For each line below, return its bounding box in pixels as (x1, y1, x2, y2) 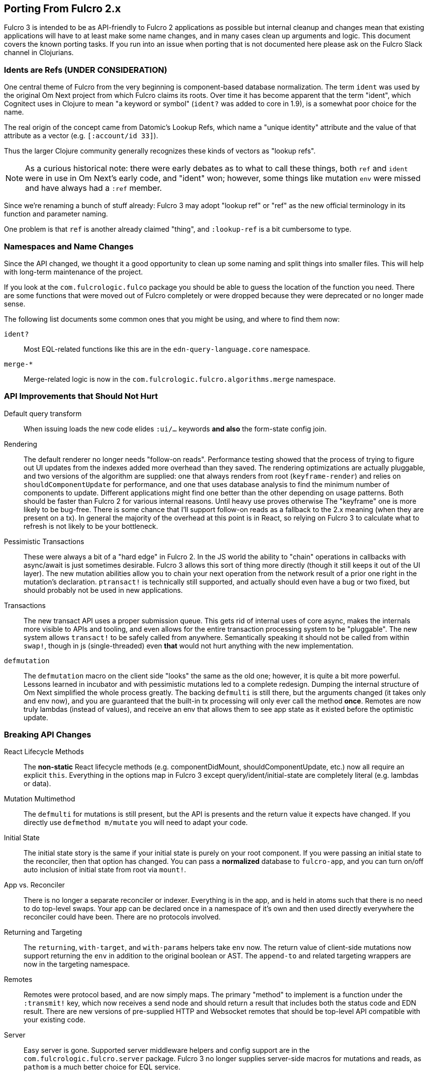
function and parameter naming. (4, 210, 108, 218)
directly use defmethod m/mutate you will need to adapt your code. (24, 818, 248, 827)
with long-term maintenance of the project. (4, 267, 143, 276)
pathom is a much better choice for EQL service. (24, 1063, 180, 1072)
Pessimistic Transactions (4, 537, 85, 546)
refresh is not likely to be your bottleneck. (24, 521, 158, 530)
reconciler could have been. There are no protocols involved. (24, 913, 221, 921)
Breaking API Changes (4, 730, 91, 740)
